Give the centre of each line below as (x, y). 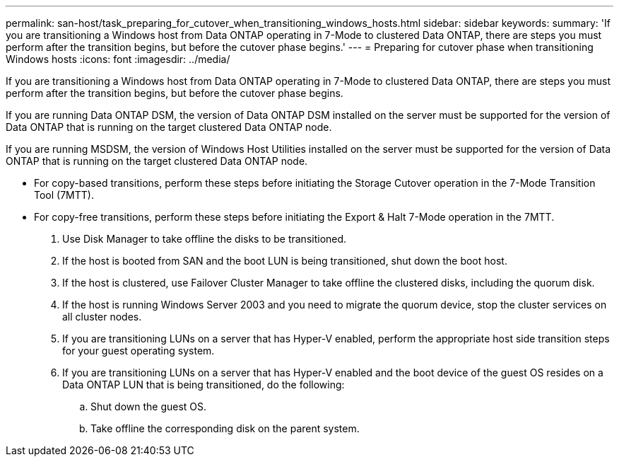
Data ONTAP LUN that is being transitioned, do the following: (204, 385)
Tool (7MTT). (64, 195)
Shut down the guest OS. (149, 406)
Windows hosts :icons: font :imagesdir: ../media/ (118, 59)
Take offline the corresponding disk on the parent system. (225, 428)
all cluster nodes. (102, 317)
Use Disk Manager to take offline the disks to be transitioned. (205, 239)
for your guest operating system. (138, 351)
